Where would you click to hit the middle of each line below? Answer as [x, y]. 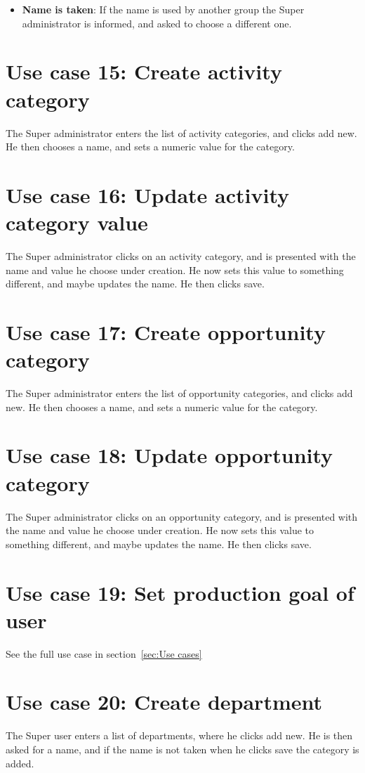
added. [20, 763]
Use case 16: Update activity [148, 194]
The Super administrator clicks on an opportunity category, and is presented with [182, 516]
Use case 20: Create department [164, 702]
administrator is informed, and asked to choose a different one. [157, 23]
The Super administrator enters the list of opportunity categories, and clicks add [179, 393]
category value [77, 222]
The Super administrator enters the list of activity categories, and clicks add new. [181, 132]
